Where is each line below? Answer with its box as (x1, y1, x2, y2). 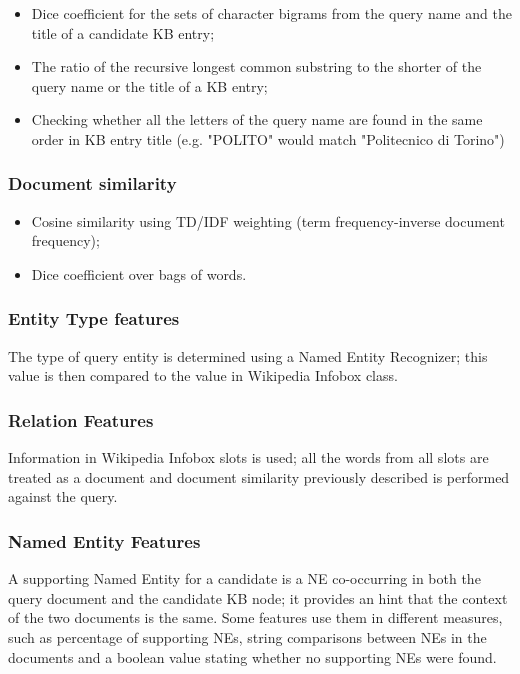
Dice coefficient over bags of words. (31, 263, 247, 284)
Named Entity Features (8, 528, 201, 553)
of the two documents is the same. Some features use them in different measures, (8, 607, 503, 628)
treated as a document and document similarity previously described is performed (8, 466, 510, 487)
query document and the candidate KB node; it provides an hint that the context (8, 587, 508, 608)
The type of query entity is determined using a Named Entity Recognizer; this (8, 345, 488, 366)
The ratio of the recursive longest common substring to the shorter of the (31, 56, 482, 77)
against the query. (8, 486, 118, 507)
